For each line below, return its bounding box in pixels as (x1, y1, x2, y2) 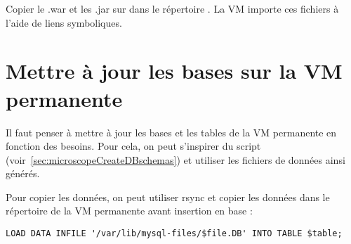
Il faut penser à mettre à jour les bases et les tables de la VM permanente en (6, 124, 337, 139)
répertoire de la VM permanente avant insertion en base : (6, 203, 253, 218)
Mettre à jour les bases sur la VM (6, 56, 343, 85)
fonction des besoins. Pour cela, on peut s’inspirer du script (6, 139, 261, 153)
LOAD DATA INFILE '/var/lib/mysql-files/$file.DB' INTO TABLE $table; (6, 229, 343, 239)
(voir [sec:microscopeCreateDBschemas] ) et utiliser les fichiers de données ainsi (6, 152, 345, 167)
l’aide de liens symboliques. (6, 15, 122, 30)
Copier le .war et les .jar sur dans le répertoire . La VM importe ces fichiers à (6, 1, 339, 15)
